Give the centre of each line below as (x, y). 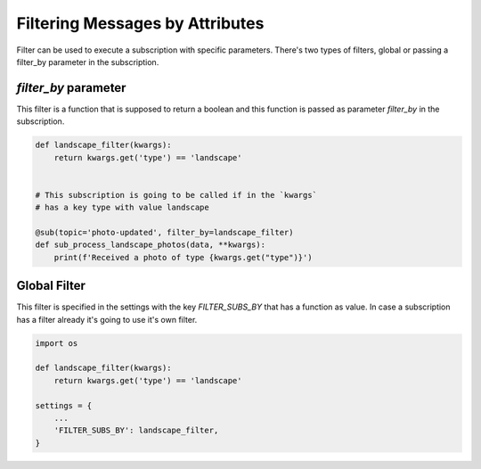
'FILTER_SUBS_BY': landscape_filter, (136, 431)
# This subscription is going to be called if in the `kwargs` (176, 195)
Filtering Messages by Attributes (140, 23)
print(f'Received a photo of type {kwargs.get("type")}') (183, 257)
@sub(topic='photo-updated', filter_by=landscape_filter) (164, 232)
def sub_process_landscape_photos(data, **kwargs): (151, 245)
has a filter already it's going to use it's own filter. (107, 319)
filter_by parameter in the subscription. (88, 62)
